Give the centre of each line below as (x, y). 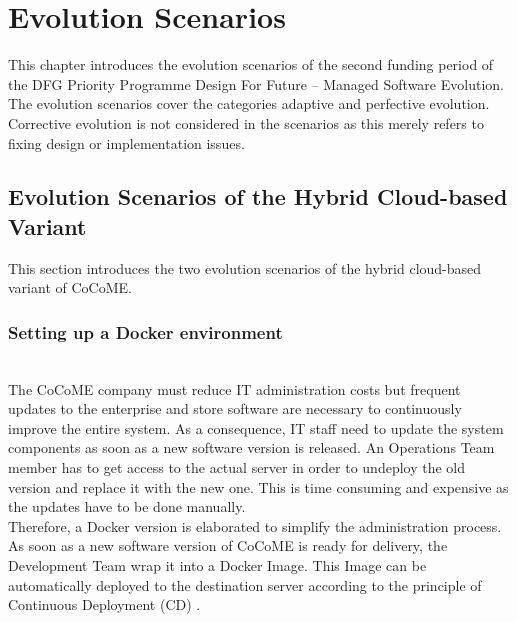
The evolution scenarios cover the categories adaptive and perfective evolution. (249, 103)
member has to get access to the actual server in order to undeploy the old (237, 467)
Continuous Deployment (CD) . (104, 604)
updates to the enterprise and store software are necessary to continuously (235, 408)
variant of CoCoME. (70, 287)
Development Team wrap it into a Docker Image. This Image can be (217, 565)
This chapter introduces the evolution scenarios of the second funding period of (251, 64)
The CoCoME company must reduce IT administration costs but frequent (234, 388)
